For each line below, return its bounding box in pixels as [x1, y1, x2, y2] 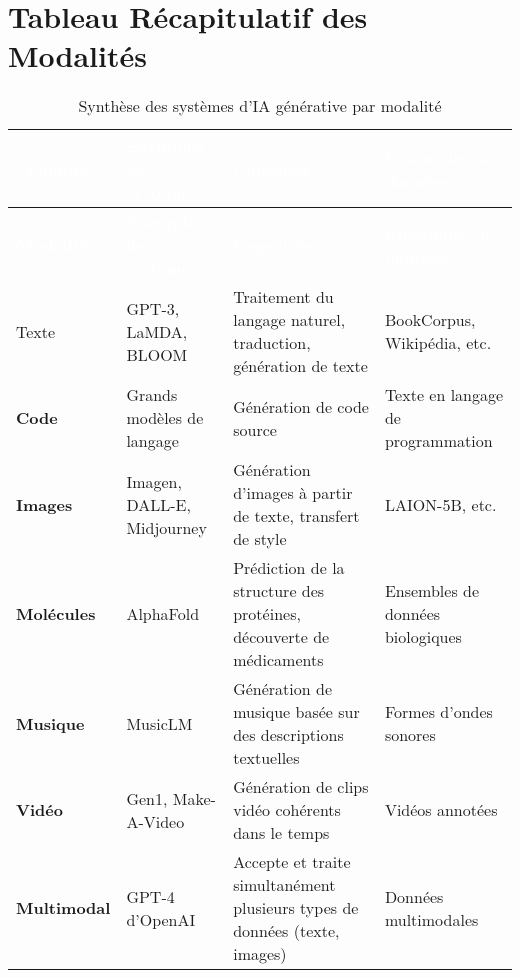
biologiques [384, 625, 462, 649]
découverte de [233, 625, 330, 649]
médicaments [233, 648, 324, 672]
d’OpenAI [126, 907, 196, 931]
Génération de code [233, 394, 369, 418]
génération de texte [233, 354, 368, 378]
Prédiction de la [233, 556, 345, 580]
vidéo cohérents [233, 798, 341, 822]
